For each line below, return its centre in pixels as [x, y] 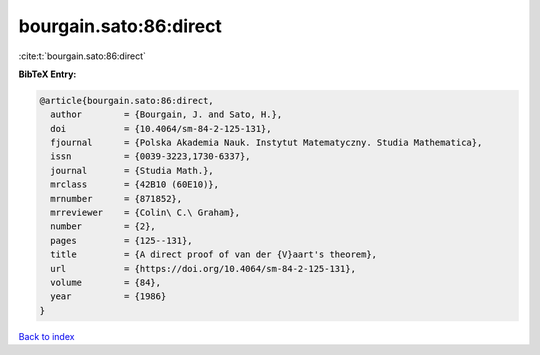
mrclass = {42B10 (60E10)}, [135, 184]
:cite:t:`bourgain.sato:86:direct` [82, 56]
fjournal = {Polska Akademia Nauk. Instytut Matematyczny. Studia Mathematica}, [266, 143]
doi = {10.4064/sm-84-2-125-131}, [161, 128]
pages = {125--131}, [122, 240]
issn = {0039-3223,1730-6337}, [150, 156]
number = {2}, [103, 226]
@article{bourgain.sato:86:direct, [126, 100]
